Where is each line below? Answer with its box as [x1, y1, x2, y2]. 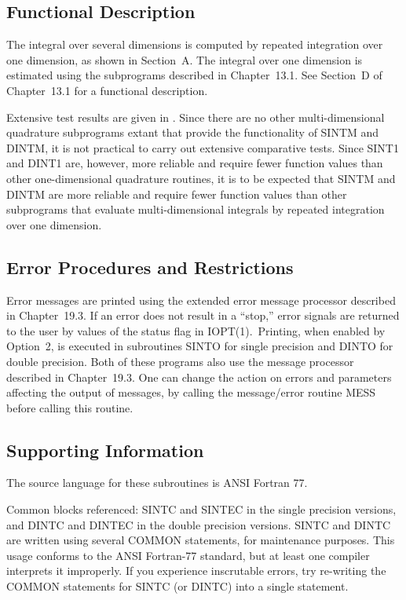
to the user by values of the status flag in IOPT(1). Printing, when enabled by [6, 322, 386, 338]
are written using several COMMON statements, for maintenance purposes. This [6, 532, 395, 548]
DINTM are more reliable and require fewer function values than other [6, 185, 347, 202]
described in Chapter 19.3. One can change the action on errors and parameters [6, 368, 392, 385]
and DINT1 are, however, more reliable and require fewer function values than [6, 155, 383, 171]
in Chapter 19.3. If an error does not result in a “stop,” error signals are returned [6, 307, 400, 324]
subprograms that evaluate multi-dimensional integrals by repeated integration [6, 201, 385, 218]
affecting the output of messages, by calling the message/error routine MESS [6, 384, 376, 401]
